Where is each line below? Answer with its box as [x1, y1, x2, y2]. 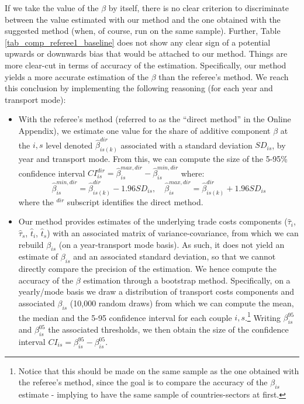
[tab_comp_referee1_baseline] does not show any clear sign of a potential [5, 36, 271, 48]
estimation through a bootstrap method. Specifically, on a [83, 274, 291, 286]
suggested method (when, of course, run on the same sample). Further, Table [5, 25, 281, 37]
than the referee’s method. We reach [158, 70, 289, 82]
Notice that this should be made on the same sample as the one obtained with [18, 364, 299, 377]
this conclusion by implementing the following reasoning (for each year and [5, 82, 273, 94]
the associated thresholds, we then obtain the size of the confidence [48, 323, 289, 336]
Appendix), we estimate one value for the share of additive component [18, 124, 271, 136]
